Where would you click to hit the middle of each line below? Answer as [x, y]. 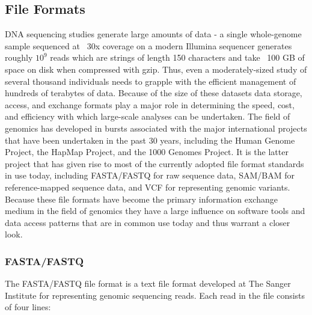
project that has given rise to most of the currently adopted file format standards [154, 163]
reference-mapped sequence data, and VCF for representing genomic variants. [148, 187]
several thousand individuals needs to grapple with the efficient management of [151, 81]
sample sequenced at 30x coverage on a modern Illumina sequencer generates [148, 45]
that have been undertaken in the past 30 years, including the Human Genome [150, 140]
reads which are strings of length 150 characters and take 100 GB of [177, 57]
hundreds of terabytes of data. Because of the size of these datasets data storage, [154, 93]
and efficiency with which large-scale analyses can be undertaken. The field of [148, 116]
